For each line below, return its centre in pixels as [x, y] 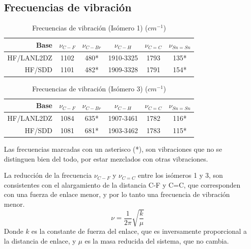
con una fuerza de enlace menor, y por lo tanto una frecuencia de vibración [117, 194]
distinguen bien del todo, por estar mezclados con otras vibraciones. [106, 158]
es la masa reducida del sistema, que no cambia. [157, 240]
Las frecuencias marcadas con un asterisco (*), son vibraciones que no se [113, 149]
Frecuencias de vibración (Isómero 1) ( [90, 28]
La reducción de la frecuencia [48, 175]
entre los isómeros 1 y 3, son [180, 175]
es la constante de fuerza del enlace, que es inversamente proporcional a [139, 231]
